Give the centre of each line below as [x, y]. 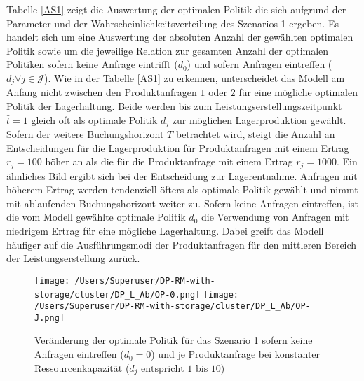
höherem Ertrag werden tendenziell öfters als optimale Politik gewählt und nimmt [182, 189]
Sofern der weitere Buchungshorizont [85, 134]
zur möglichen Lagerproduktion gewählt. [259, 119]
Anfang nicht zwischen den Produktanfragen [102, 92]
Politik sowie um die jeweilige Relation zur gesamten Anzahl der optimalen [168, 50]
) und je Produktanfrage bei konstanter [236, 354]
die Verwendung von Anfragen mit [275, 217]
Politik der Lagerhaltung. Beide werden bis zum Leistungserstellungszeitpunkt [174, 106]
